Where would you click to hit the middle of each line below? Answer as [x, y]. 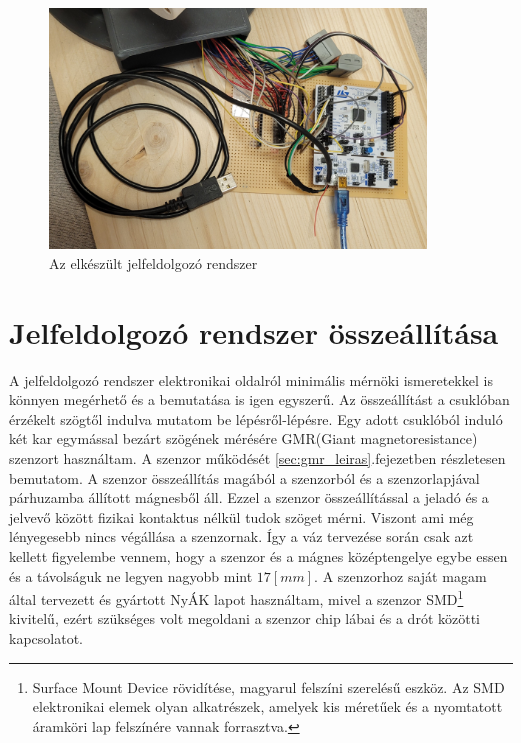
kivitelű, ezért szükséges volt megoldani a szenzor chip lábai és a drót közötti [245, 618]
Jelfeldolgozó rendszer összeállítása [254, 331]
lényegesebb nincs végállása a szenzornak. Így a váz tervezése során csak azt [241, 536]
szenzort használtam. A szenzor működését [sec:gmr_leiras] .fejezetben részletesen [257, 458]
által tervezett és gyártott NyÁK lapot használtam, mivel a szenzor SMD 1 [236, 597]
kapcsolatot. [46, 638]
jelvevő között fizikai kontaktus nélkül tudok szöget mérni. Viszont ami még [241, 516]
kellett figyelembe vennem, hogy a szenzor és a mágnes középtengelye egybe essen [258, 556]
